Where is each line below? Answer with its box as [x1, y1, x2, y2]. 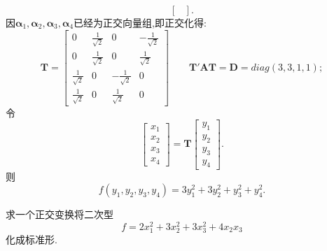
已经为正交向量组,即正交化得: [74, 15, 207, 29]
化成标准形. [6, 231, 57, 246]
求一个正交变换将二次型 [6, 207, 113, 222]
